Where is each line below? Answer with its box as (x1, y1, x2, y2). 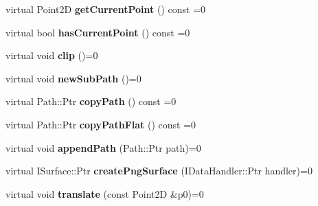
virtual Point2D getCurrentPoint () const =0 (5, 2, 206, 16)
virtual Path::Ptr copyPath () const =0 (5, 94, 177, 108)
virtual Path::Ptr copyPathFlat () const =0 (5, 117, 196, 131)
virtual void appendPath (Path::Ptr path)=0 (5, 140, 201, 154)
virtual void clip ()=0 (5, 48, 98, 62)
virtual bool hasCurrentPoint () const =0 (5, 25, 190, 39)
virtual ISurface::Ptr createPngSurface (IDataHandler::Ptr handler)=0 (5, 163, 313, 178)
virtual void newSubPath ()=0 (5, 71, 141, 85)
